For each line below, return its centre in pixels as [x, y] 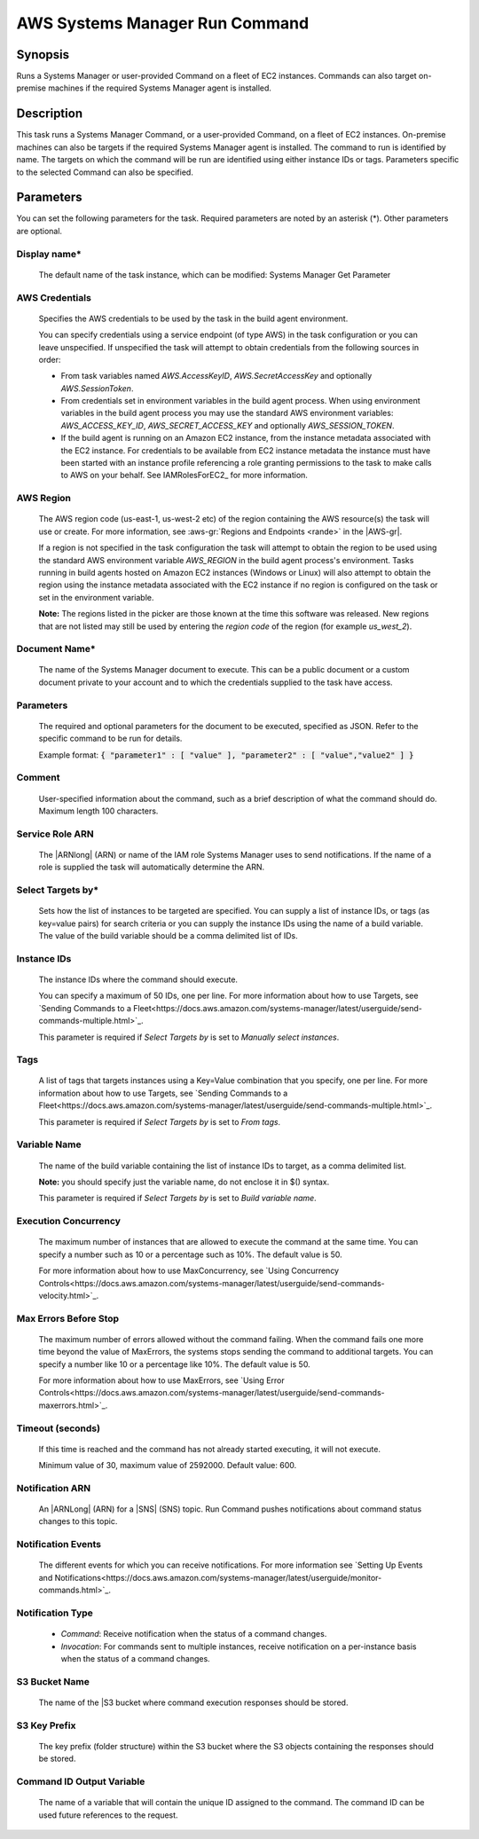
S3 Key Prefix [46, 1725]
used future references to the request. [108, 1815]
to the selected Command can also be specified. [105, 172]
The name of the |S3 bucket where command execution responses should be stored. [193, 1702]
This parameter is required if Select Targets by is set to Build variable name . [177, 1198]
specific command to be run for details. [110, 739]
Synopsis [43, 55]
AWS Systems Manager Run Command [163, 23]
